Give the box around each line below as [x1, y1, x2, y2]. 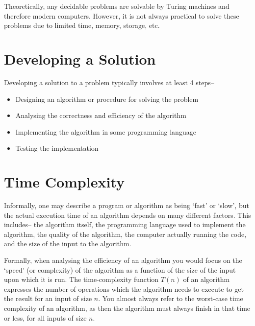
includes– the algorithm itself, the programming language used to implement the [4, 219, 246, 230]
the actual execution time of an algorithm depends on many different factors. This [4, 210, 251, 220]
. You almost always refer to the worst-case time [98, 293, 243, 303]
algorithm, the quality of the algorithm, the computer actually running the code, [4, 229, 247, 239]
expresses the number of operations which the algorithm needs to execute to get [4, 283, 244, 294]
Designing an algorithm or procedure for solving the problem [15, 93, 199, 104]
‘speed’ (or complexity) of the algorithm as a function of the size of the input [4, 264, 236, 275]
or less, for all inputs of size [4, 312, 87, 323]
